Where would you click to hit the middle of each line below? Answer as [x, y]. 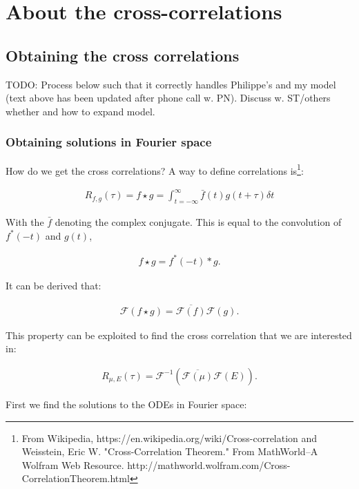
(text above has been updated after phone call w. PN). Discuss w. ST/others [168, 98]
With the [25, 222]
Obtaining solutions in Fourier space [109, 142]
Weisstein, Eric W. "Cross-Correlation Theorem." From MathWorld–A [170, 451]
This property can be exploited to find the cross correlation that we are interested [179, 335]
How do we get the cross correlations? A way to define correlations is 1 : [155, 169]
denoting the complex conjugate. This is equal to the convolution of [198, 222]
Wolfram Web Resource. [73, 464]
